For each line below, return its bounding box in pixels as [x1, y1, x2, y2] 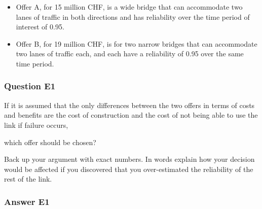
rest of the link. [4, 173, 52, 184]
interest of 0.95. [16, 21, 64, 32]
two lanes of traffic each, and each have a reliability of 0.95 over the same [16, 48, 244, 59]
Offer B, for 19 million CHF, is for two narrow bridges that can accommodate [16, 38, 257, 49]
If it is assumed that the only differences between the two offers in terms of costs [4, 99, 255, 110]
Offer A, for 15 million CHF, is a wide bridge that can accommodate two [16, 2, 243, 12]
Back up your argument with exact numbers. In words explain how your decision [4, 154, 255, 164]
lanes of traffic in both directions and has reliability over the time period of [16, 11, 250, 22]
